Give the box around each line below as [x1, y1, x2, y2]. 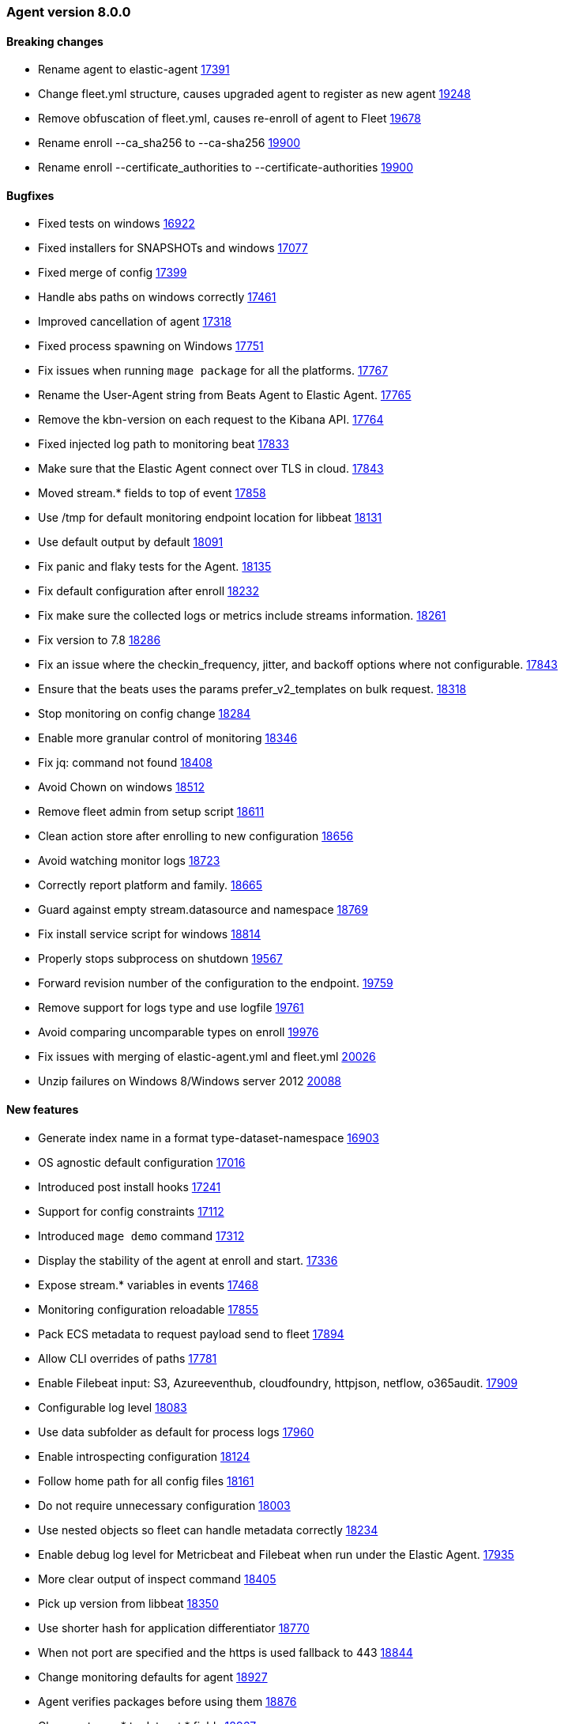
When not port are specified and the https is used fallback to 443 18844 [38, 1645, 413, 1659]
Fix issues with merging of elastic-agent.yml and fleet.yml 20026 [38, 1050, 376, 1064]
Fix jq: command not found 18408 [38, 756, 213, 770]
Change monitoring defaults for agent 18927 [38, 1669, 268, 1684]
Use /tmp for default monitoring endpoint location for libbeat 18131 [38, 511, 382, 525]
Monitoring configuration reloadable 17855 [38, 1302, 259, 1316]
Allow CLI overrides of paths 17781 [38, 1351, 217, 1365]
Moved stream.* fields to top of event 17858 [38, 486, 266, 500]
